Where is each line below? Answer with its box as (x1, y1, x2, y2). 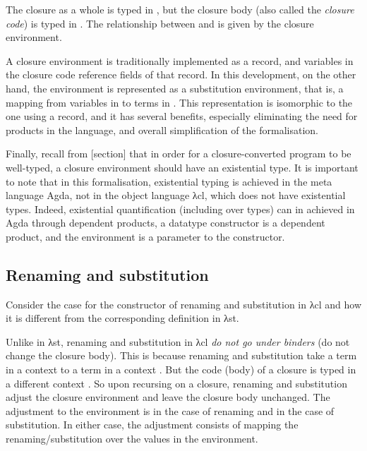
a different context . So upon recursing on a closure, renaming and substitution (6, 375, 347, 390)
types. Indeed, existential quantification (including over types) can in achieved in (6, 201, 355, 216)
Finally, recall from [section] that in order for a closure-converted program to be (6, 146, 351, 161)
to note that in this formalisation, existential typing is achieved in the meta (6, 174, 332, 188)
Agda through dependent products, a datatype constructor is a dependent (6, 215, 325, 230)
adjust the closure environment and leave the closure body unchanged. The (6, 390, 330, 404)
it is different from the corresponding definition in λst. (6, 311, 239, 325)
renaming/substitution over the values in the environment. (6, 431, 258, 446)
